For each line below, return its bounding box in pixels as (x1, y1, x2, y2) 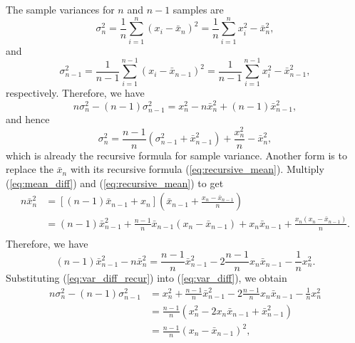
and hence (6, 111, 50, 126)
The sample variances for (6, 2, 115, 16)
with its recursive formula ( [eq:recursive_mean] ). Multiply (70, 162, 324, 176)
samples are (173, 2, 224, 16)
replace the (6, 162, 53, 176)
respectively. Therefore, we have (6, 85, 145, 100)
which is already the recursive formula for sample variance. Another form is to (6, 147, 347, 162)
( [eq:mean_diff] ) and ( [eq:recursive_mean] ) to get (6, 175, 224, 190)
